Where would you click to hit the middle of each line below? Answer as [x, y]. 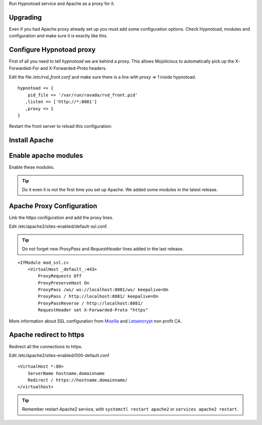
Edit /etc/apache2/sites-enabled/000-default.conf [59, 355]
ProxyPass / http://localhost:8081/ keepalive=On [98, 297]
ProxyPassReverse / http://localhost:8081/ [90, 303]
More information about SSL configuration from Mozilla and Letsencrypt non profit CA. [95, 321]
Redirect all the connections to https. [46, 346]
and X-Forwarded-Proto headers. [73, 68]
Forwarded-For [24, 68]
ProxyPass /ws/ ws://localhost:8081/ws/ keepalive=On [103, 290]
